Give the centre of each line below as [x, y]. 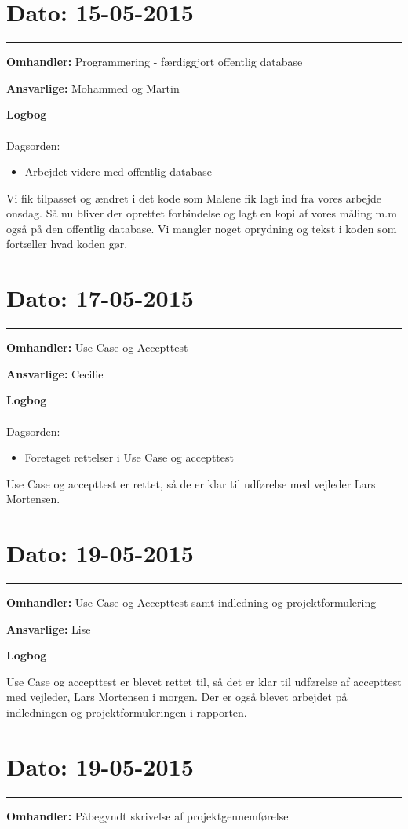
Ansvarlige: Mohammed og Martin [93, 88]
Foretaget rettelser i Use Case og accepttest [129, 457]
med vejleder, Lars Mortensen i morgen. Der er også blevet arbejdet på [177, 697]
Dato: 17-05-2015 [100, 298]
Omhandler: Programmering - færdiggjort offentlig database [155, 62]
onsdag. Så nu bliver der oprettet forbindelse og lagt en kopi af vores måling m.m [202, 213]
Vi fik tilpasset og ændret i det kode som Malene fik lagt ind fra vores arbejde [194, 197]
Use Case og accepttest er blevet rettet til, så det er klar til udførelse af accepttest [204, 681]
